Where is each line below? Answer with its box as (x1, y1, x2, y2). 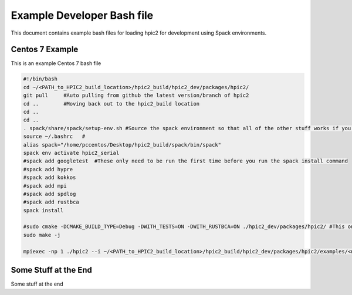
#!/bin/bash (23, 76, 58, 82)
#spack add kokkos (23, 174, 76, 181)
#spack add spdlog (23, 191, 76, 197)
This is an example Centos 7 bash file (11, 60, 101, 67)
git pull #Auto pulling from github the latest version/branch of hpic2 (23, 92, 249, 99)
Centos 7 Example (11, 45, 79, 55)
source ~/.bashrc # (23, 133, 86, 140)
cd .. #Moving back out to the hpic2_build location (23, 100, 200, 107)
